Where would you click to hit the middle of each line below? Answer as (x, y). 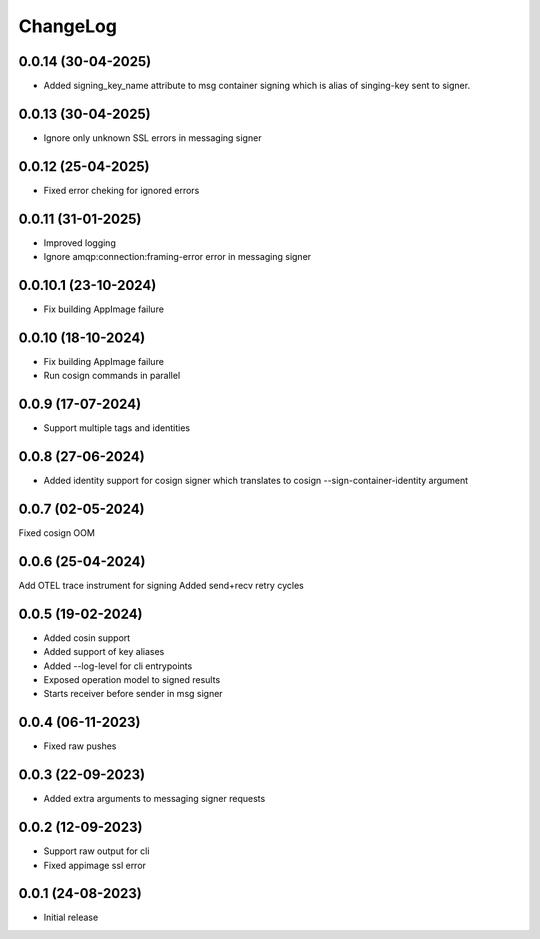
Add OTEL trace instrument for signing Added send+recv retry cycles (161, 585)
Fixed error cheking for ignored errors (121, 190)
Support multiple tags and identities (116, 428)
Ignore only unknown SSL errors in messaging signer (152, 137)
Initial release (71, 917)
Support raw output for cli (96, 851)
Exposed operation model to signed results (132, 680)
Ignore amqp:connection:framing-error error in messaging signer (177, 257)
